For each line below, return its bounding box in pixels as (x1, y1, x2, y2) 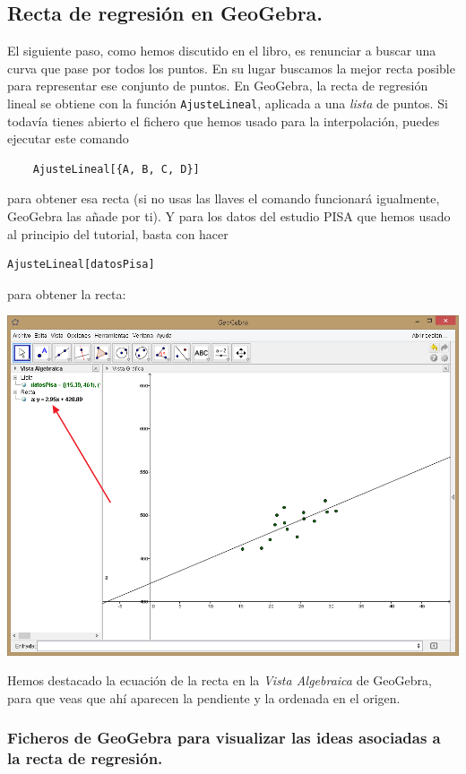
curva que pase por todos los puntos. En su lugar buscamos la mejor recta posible (7, 58, 455, 77)
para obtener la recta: (7, 284, 126, 303)
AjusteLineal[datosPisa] (7, 258, 155, 271)
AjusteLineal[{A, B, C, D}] (32, 162, 200, 176)
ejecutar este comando (7, 129, 129, 148)
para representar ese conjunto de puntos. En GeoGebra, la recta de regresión (7, 76, 428, 95)
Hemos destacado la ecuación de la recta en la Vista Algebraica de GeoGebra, (7, 671, 432, 690)
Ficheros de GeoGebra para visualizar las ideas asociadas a (7, 727, 441, 749)
